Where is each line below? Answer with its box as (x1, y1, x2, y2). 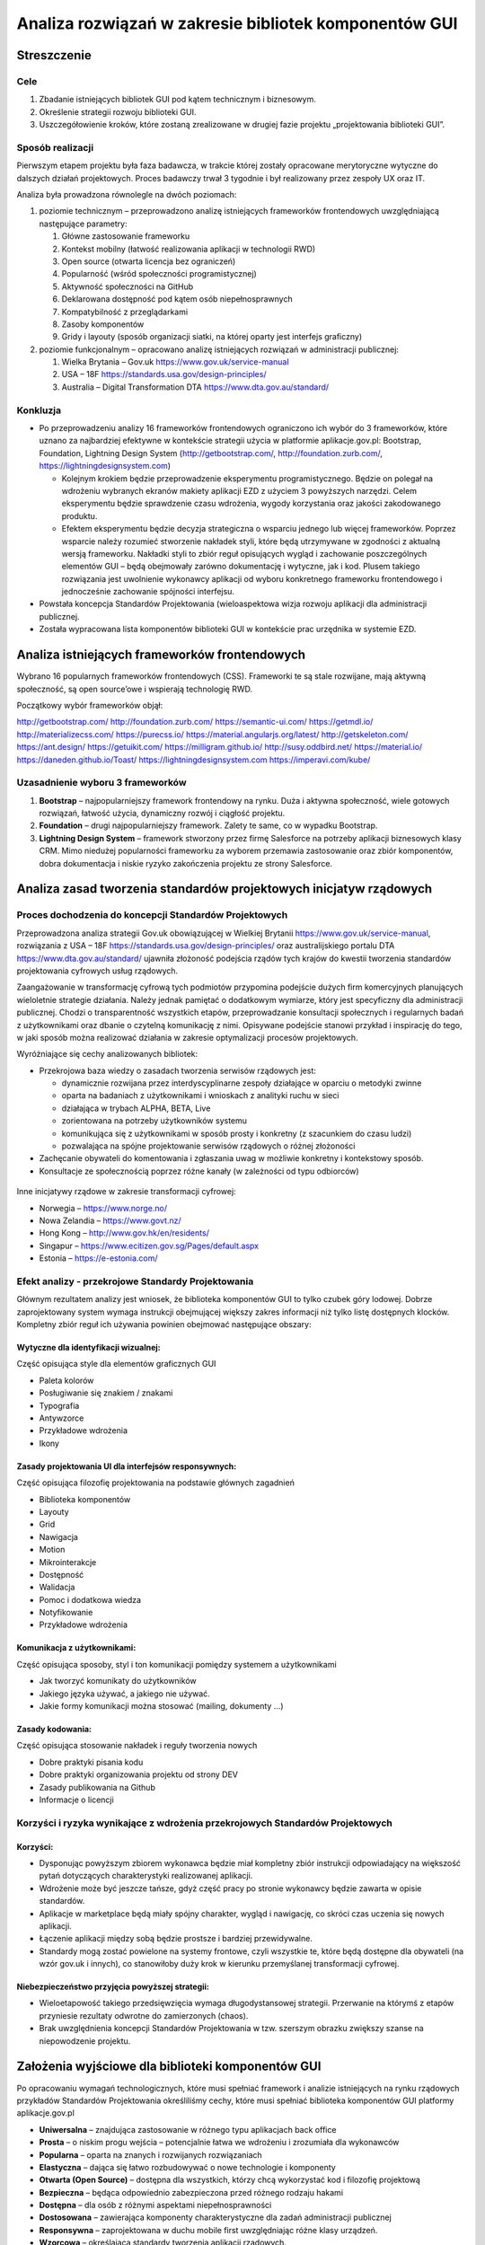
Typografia (39, 1400, 80, 1411)
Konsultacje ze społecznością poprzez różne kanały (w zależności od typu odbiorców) (39, 1166, 359, 1176)
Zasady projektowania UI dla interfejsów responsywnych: (16, 1460, 237, 1472)
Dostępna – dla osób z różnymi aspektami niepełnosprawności (39, 2200, 272, 2211)
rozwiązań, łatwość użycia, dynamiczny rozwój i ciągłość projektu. (39, 808, 286, 819)
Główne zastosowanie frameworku (61, 231, 190, 242)
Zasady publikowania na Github (39, 1782, 156, 1792)
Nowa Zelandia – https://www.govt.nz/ (39, 1215, 181, 1226)
